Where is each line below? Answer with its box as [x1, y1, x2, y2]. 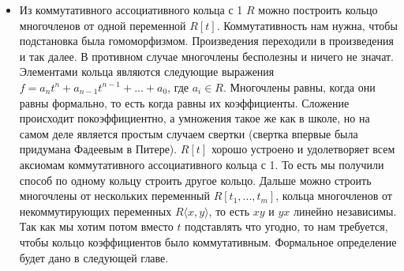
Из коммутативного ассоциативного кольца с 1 [19, 2, 243, 17]
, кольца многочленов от [275, 187, 392, 204]
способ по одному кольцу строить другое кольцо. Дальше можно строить [19, 171, 372, 188]
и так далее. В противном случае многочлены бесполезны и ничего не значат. [19, 47, 395, 64]
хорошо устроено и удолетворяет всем [211, 141, 395, 157]
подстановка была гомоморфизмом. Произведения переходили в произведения [19, 32, 394, 49]
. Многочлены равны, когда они [223, 78, 376, 95]
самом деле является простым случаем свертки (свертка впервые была [19, 125, 358, 141]
